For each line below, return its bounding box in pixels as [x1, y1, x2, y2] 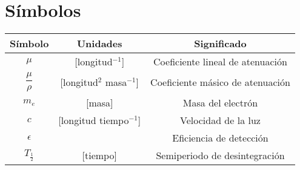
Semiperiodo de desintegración [156, 148, 285, 162]
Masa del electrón [182, 95, 258, 110]
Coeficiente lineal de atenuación [153, 54, 287, 69]
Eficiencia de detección [172, 130, 268, 145]
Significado [194, 36, 247, 51]
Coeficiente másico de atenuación [150, 75, 290, 90]
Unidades [76, 36, 122, 51]
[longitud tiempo [58, 113, 129, 127]
